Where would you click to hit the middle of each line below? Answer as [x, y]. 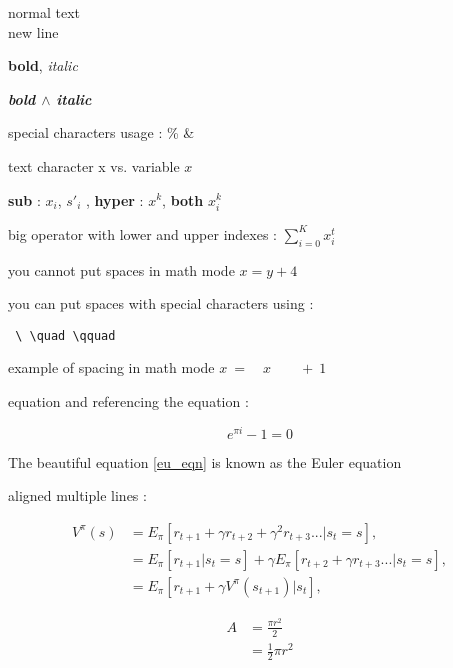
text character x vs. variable [94, 165]
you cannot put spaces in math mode [121, 269]
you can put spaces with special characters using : [161, 303]
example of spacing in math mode [111, 367]
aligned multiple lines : [77, 495]
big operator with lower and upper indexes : [142, 233]
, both [183, 199]
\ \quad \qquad [65, 335]
